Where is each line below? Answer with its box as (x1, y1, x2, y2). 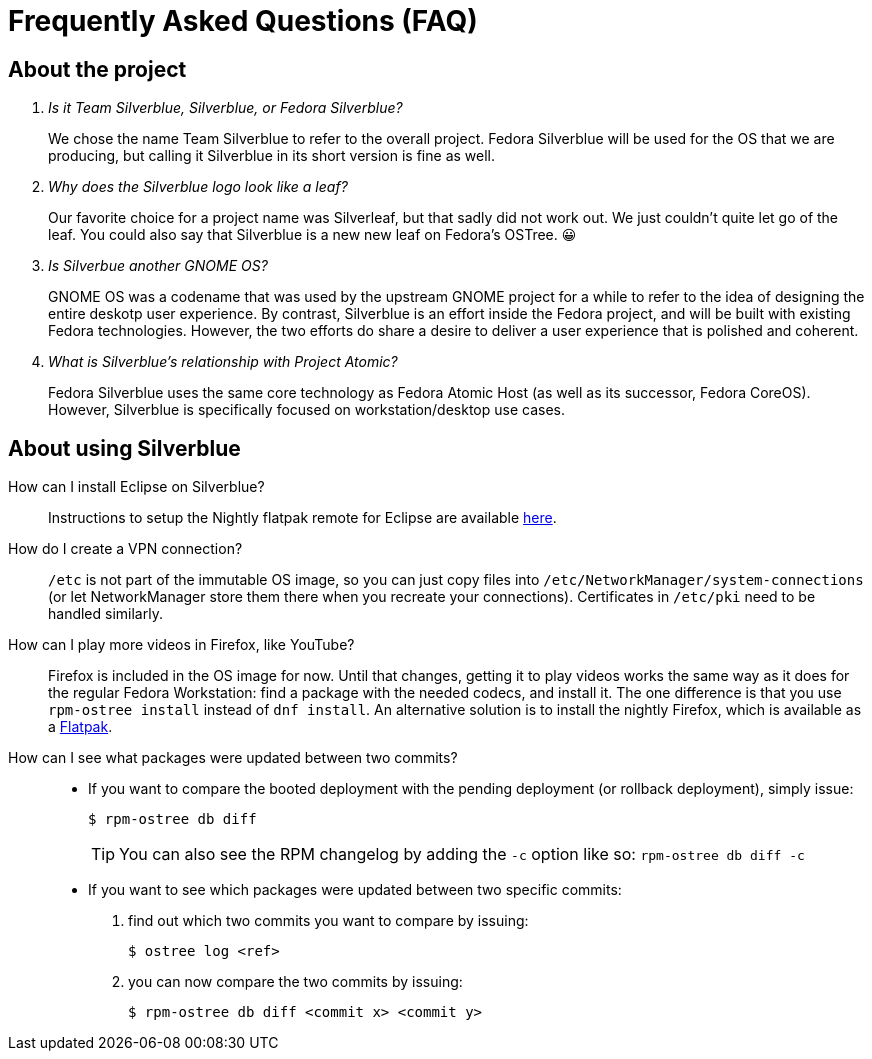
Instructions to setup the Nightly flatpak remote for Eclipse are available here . (48, 509, 557, 527)
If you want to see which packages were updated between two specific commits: (88, 881, 622, 899)
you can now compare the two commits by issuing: (128, 973, 463, 991)
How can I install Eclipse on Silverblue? (8, 478, 265, 496)
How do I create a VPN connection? (8, 540, 243, 558)
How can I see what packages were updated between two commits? (8, 749, 458, 767)
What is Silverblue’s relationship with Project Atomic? (48, 353, 398, 371)
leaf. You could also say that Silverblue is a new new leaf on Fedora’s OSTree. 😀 (48, 226, 577, 244)
